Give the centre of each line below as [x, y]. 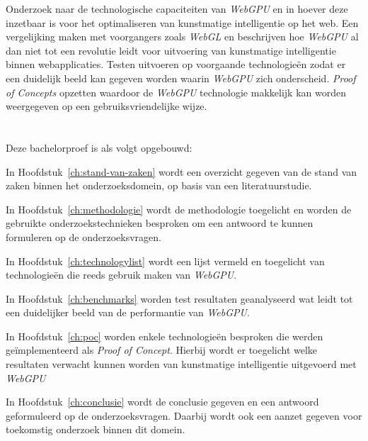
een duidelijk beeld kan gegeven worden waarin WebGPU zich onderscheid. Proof [181, 78]
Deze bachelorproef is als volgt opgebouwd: [99, 147]
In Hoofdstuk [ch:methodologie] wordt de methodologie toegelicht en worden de [179, 209]
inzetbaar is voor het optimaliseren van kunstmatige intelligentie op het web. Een [182, 22]
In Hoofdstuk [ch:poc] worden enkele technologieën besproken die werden [165, 336]
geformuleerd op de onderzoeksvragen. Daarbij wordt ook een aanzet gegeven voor [184, 415]
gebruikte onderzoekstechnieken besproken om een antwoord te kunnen [160, 223]
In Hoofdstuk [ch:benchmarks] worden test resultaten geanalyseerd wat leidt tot [179, 298]
